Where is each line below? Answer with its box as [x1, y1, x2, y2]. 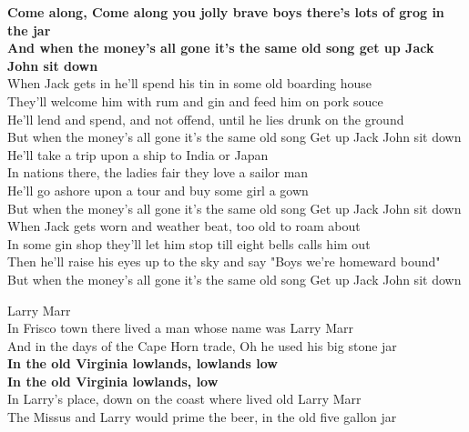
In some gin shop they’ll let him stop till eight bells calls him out [7, 234, 371, 253]
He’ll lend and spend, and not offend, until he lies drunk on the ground [7, 109, 404, 128]
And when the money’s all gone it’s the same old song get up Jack [7, 38, 434, 57]
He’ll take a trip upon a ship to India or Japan [7, 145, 269, 164]
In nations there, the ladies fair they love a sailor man [7, 163, 309, 182]
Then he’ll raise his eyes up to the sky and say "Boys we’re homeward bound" [7, 252, 441, 271]
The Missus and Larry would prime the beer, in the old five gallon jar [7, 407, 397, 427]
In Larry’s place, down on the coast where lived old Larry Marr [7, 389, 362, 408]
